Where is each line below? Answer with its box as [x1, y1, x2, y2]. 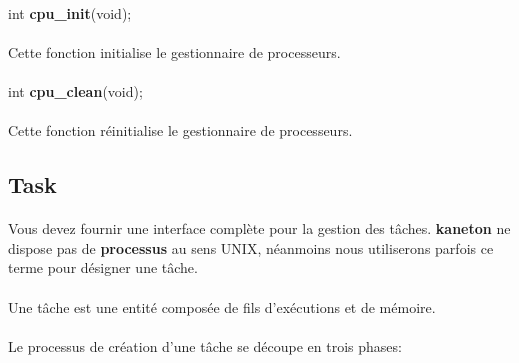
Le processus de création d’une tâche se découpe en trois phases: [8, 335, 402, 356]
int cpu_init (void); [8, 2, 132, 23]
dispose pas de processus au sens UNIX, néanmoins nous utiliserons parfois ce [8, 237, 494, 258]
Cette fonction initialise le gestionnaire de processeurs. [8, 41, 341, 62]
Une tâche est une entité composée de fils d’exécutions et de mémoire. [8, 296, 436, 317]
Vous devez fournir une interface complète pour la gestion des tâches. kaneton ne [8, 218, 511, 239]
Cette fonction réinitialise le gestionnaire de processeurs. [8, 120, 353, 141]
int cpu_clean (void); [8, 80, 143, 101]
